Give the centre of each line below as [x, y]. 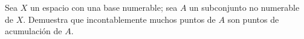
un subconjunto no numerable [244, 7]
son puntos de [253, 19]
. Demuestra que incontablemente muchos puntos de [119, 19]
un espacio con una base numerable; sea [104, 7]
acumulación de [34, 31]
